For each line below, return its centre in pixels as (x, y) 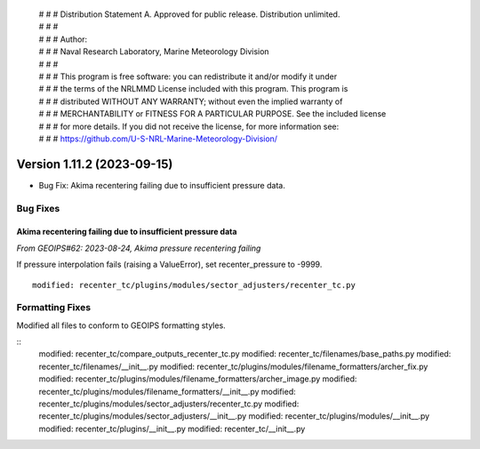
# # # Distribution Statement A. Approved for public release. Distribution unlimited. (189, 14)
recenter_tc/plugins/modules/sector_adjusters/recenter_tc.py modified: (169, 404)
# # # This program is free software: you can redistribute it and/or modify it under (188, 76)
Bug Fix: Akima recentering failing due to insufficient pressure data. (162, 185)
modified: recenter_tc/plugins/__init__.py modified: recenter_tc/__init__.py (172, 429)
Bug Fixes (38, 208)
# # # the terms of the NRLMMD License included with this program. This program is (193, 89)
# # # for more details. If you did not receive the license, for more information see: (189, 126)
